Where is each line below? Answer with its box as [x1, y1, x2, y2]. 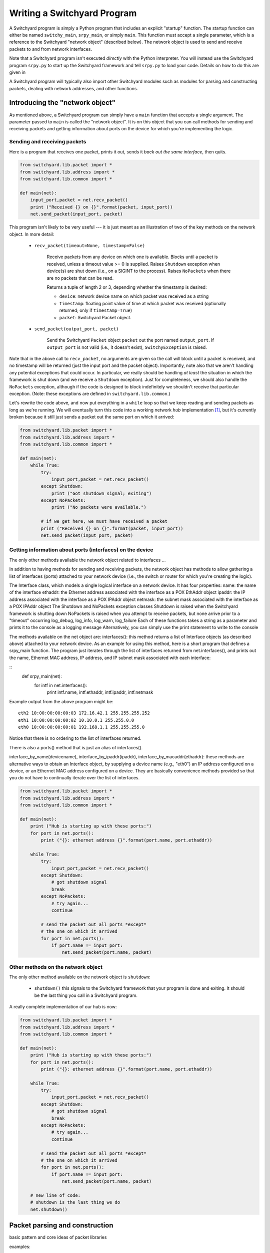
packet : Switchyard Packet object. [59, 314, 132, 320]
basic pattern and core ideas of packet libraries [9, 1234, 107, 1240]
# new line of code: [30, 1192, 81, 1198]
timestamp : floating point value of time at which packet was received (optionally [59, 300, 226, 306]
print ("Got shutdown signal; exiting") [51, 490, 152, 496]
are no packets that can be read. [46, 275, 114, 281]
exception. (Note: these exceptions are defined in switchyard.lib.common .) [9, 391, 170, 397]
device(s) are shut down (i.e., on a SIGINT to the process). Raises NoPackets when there [46, 268, 231, 274]
